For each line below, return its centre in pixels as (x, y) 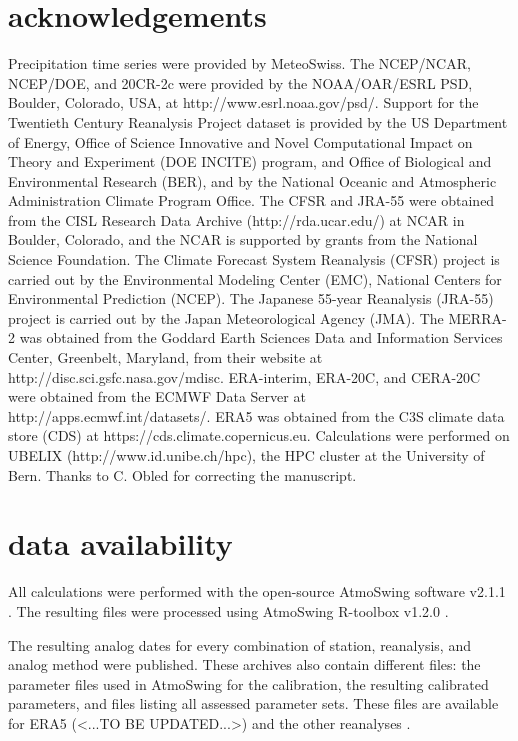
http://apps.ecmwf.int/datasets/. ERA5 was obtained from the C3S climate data (256, 415)
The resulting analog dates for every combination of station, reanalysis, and (239, 644)
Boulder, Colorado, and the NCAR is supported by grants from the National (243, 239)
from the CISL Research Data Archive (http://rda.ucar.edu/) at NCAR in (236, 219)
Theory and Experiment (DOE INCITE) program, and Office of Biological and (250, 161)
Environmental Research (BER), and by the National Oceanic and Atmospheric (252, 180)
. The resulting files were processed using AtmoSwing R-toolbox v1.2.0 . (228, 610)
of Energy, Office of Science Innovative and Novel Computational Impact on (240, 141)
